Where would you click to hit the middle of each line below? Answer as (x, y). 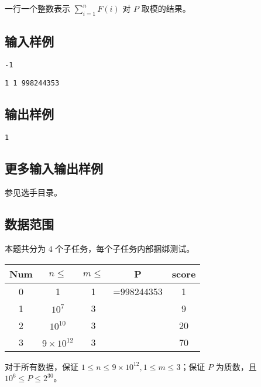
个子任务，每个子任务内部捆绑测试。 (125, 249)
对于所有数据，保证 (42, 366)
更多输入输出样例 (54, 168)
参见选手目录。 (33, 192)
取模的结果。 (166, 8)
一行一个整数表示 (37, 8)
